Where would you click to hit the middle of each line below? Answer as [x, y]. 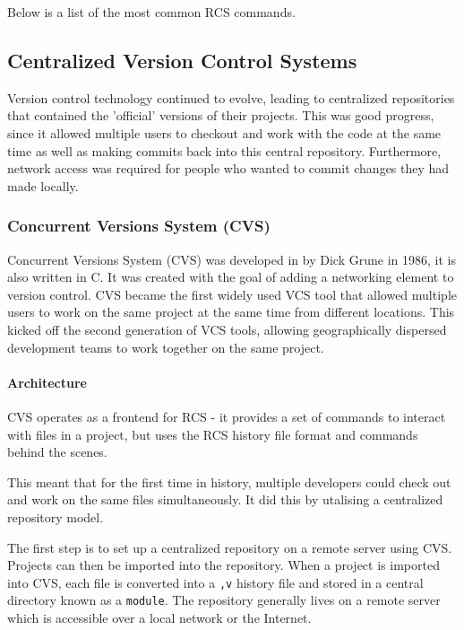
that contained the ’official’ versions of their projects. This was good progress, [221, 115]
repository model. [56, 516]
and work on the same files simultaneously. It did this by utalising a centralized [225, 499]
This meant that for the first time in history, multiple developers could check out [229, 481]
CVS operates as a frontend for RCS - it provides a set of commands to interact [227, 416]
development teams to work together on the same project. [166, 347]
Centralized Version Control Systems [182, 60]
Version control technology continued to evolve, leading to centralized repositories [231, 97]
